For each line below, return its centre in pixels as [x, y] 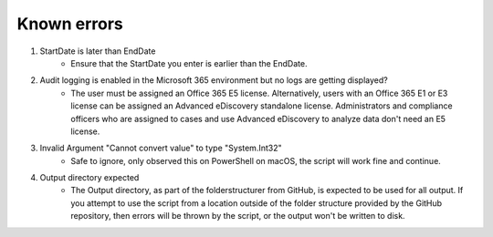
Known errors [70, 24]
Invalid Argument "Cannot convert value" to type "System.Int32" [161, 148]
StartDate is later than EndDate [98, 51]
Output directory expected [89, 178]
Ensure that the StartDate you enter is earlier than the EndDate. [189, 63]
